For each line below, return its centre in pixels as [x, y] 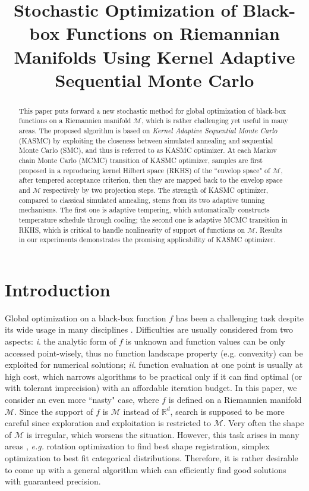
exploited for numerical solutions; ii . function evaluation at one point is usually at [154, 365]
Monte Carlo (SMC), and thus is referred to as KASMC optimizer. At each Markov [148, 150]
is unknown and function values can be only [206, 341]
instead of [141, 411]
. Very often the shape [264, 423]
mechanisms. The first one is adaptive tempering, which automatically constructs [144, 210]
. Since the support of [54, 411]
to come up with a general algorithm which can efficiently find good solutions [146, 469]
